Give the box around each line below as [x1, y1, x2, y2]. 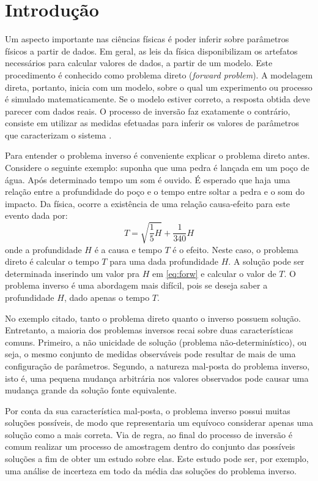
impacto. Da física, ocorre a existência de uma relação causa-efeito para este [5, 197, 290, 210]
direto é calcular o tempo [5, 255, 99, 268]
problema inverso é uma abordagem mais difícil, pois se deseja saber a [5, 279, 268, 292]
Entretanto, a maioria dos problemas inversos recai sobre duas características [5, 324, 294, 336]
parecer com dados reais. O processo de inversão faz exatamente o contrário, [5, 104, 290, 117]
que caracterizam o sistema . [5, 128, 112, 141]
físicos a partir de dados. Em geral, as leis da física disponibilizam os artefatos [5, 44, 298, 57]
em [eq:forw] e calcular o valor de [152, 267, 276, 279]
